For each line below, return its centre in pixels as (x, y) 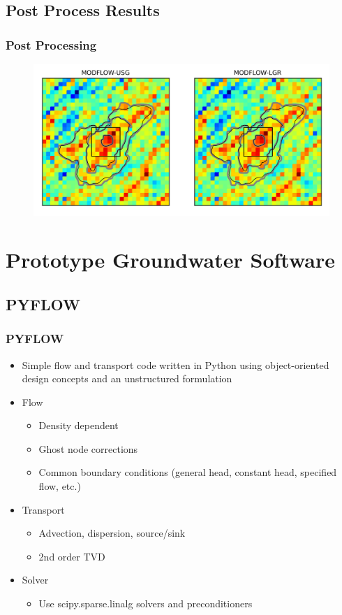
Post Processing (51, 44)
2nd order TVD (72, 556)
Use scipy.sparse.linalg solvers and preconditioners (146, 603)
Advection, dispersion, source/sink (112, 533)
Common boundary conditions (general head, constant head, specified (188, 472)
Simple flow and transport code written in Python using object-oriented (176, 364)
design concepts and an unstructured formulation (127, 378)
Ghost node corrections (88, 448)
